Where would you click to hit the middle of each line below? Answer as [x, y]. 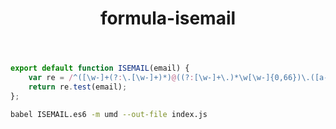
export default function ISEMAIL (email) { [100, 68]
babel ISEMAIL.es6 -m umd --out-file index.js [109, 114]
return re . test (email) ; [78, 87]
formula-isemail [168, 18]
